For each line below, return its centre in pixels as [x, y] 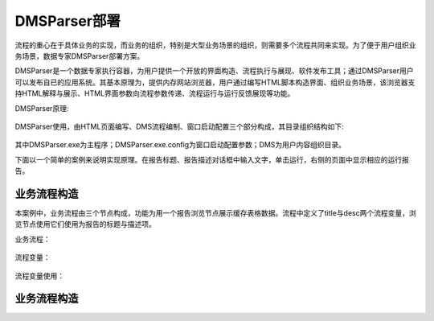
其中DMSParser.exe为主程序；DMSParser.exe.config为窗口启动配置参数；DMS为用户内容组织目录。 [180, 145]
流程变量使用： [39, 276]
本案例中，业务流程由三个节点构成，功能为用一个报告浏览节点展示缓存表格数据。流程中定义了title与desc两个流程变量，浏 [216, 212]
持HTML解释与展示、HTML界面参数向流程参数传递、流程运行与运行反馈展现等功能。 [155, 93]
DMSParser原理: [42, 108]
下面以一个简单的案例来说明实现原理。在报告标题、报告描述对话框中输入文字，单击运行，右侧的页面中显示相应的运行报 [212, 159]
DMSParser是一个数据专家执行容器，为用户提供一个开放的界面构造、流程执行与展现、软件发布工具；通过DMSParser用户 [214, 71]
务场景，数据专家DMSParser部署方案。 [80, 56]
